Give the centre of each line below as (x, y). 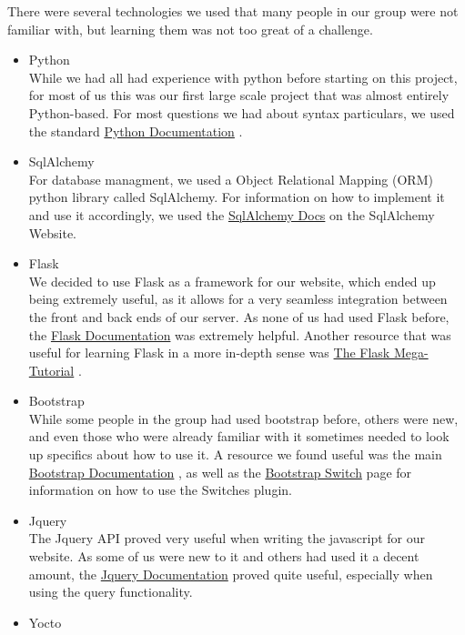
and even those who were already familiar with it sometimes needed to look (239, 436)
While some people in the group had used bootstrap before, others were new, (243, 418)
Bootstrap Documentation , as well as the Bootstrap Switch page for (220, 472)
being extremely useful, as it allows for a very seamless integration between (238, 299)
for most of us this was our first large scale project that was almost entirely (239, 95)
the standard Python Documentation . (136, 131)
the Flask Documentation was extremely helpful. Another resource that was (240, 334)
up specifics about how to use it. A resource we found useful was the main (235, 454)
